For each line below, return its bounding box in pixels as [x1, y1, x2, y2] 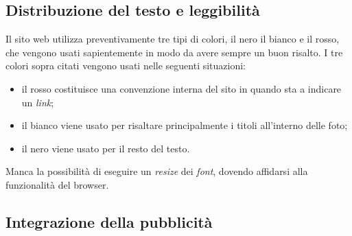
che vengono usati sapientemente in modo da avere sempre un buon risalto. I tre [5, 45, 343, 59]
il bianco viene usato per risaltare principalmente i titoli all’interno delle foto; [21, 118, 348, 132]
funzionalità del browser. [5, 177, 109, 191]
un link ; [21, 95, 54, 109]
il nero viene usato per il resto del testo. [21, 141, 190, 155]
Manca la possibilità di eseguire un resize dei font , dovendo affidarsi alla [5, 164, 308, 178]
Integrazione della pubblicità [5, 211, 213, 232]
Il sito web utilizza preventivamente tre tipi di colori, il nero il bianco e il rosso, [5, 32, 340, 46]
